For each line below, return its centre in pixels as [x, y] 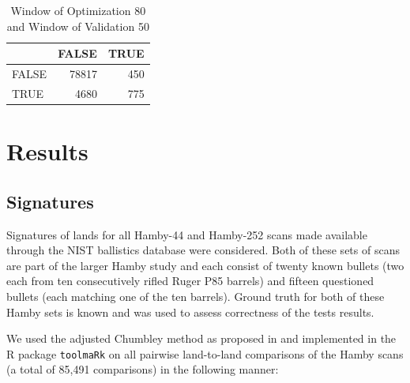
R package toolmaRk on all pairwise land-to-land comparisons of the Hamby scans [205, 353]
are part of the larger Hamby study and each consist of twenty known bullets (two [205, 265]
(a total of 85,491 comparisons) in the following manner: [143, 369]
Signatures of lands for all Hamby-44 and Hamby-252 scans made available [187, 234]
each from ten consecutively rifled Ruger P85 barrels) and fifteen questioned [190, 281]
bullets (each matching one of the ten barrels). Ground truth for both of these [196, 296]
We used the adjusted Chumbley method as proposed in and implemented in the [201, 338]
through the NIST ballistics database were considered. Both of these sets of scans [203, 250]
